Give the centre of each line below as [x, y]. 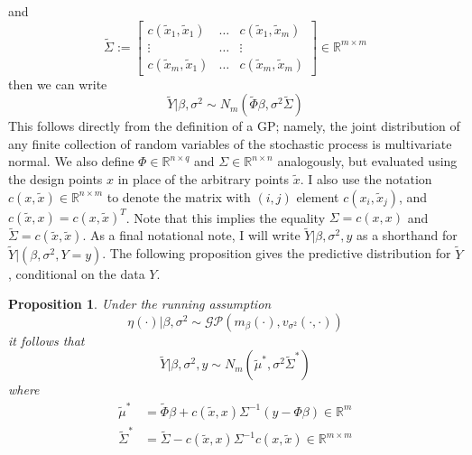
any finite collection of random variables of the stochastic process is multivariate [230, 143]
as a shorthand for [407, 235]
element [318, 196]
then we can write [58, 84]
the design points [56, 179]
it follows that [46, 340]
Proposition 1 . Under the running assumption [140, 304]
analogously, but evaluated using [367, 161]
